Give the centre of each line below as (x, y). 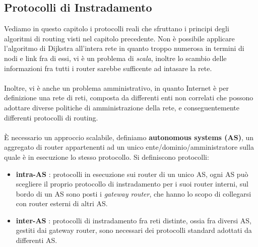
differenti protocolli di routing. (51, 117)
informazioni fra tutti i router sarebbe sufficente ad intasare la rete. (108, 68)
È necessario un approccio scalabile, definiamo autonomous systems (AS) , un (129, 137)
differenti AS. (37, 240)
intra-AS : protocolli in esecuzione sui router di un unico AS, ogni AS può (132, 174)
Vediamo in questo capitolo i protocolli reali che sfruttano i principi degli (117, 28)
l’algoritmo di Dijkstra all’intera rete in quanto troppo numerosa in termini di (124, 48)
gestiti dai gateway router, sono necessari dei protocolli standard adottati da (134, 230)
